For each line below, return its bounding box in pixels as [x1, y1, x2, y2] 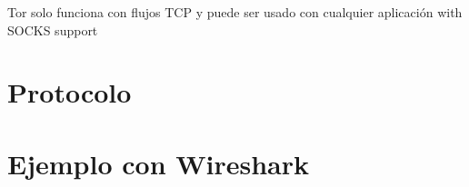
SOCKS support [7, 20, 98, 39]
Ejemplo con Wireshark [7, 144, 310, 182]
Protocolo [7, 74, 132, 111]
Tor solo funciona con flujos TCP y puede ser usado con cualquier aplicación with [7, 3, 463, 21]
